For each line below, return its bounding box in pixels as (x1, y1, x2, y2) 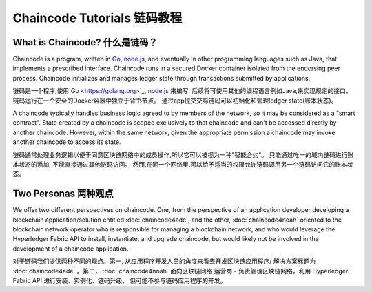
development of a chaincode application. (12, 244, 129, 253)
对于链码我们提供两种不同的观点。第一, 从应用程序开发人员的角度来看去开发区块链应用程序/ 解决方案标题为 (12, 257, 316, 265)
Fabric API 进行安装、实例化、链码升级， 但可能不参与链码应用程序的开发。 (12, 276, 227, 284)
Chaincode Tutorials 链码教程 (12, 10, 183, 25)
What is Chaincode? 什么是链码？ (12, 36, 158, 48)
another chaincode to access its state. (12, 138, 121, 146)
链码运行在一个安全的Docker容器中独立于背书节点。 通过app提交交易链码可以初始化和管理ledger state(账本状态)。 (12, 96, 338, 105)
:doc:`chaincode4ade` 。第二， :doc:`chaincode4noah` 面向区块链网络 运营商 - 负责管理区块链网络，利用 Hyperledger (12, 267, 349, 275)
